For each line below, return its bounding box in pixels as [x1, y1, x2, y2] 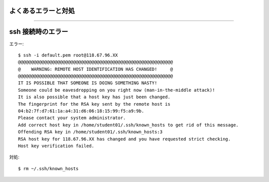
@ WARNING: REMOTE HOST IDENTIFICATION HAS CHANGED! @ [18, 66, 173, 72]
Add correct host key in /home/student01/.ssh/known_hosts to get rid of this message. [18, 122, 239, 128]
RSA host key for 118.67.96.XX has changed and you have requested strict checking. [18, 136, 231, 142]
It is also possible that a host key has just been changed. [18, 94, 170, 100]
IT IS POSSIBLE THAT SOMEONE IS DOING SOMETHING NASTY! [18, 80, 157, 86]
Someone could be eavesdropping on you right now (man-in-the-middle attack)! [18, 87, 215, 93]
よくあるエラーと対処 [9, 6, 75, 15]
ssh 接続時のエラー [9, 27, 68, 36]
